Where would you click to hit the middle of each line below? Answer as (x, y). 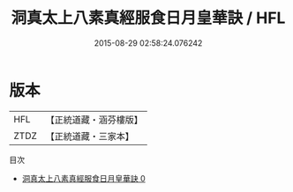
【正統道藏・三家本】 (90, 136)
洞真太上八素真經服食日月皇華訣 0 (83, 178)
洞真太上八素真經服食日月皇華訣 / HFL (148, 18)
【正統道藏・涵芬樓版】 (94, 120)
